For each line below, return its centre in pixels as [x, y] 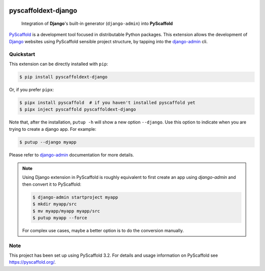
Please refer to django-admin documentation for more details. [72, 155]
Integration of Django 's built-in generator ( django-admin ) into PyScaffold [97, 24]
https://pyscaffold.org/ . [32, 262]
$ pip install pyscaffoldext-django [64, 77]
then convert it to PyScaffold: [52, 184]
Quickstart [22, 54]
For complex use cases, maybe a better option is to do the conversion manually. [103, 230]
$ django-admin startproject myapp [75, 197]
